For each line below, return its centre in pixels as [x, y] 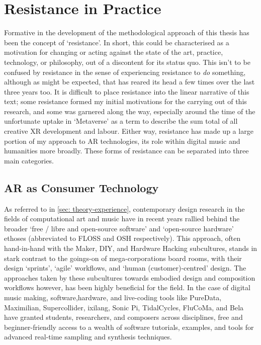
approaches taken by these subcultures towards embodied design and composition [130, 277]
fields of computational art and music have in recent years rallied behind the [122, 219]
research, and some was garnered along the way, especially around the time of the [130, 111]
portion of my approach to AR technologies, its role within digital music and [122, 141]
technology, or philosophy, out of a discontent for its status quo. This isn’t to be [127, 62]
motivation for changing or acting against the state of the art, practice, [114, 52]
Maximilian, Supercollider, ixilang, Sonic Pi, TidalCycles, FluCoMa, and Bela [124, 307]
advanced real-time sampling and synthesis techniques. [88, 337]
